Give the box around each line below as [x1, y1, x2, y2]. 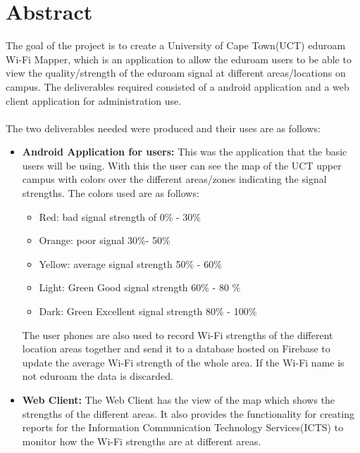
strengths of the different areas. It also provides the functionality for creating [22, 406, 354, 421]
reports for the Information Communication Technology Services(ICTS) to [22, 420, 344, 435]
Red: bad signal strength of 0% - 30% [39, 209, 201, 224]
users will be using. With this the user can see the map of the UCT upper [22, 158, 342, 172]
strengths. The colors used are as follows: [22, 186, 199, 200]
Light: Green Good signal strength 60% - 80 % [39, 280, 241, 295]
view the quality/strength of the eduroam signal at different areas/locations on [6, 65, 346, 80]
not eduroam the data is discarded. [22, 369, 173, 383]
